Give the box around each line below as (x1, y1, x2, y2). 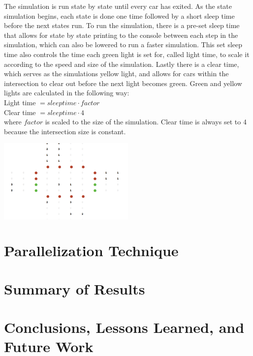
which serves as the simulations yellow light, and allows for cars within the (4, 68, 229, 79)
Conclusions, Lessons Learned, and (4, 317, 245, 337)
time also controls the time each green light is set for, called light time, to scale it (4, 49, 250, 59)
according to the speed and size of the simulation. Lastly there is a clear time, (4, 59, 239, 69)
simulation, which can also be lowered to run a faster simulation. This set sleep (4, 39, 243, 50)
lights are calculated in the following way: (4, 88, 129, 98)
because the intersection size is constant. (4, 126, 126, 136)
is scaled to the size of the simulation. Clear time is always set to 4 (45, 117, 247, 127)
